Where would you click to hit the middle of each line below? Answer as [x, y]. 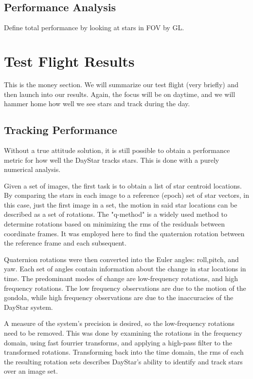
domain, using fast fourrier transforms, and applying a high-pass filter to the [118, 342]
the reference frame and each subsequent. [65, 243]
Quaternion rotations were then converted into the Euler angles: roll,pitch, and [121, 259]
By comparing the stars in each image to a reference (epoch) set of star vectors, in [126, 195]
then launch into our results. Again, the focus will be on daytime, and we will [120, 94]
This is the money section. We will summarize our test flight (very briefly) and [121, 84]
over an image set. [31, 371]
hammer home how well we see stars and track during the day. [97, 104]
